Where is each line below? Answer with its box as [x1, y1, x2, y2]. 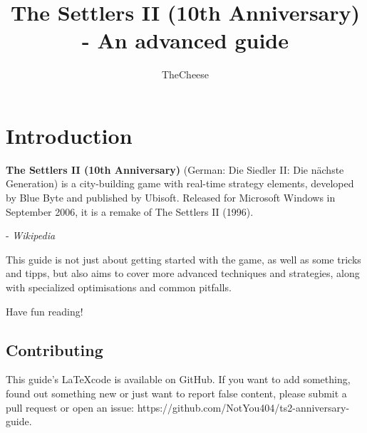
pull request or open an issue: [6, 400, 134, 414]
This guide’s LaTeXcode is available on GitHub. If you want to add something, [6, 372, 351, 387]
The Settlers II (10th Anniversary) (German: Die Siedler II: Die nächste [6, 162, 344, 177]
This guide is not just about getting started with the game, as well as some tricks [6, 251, 361, 266]
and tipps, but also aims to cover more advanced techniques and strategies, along [6, 266, 360, 281]
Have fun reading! [6, 303, 83, 318]
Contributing [6, 338, 103, 360]
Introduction [6, 120, 133, 150]
